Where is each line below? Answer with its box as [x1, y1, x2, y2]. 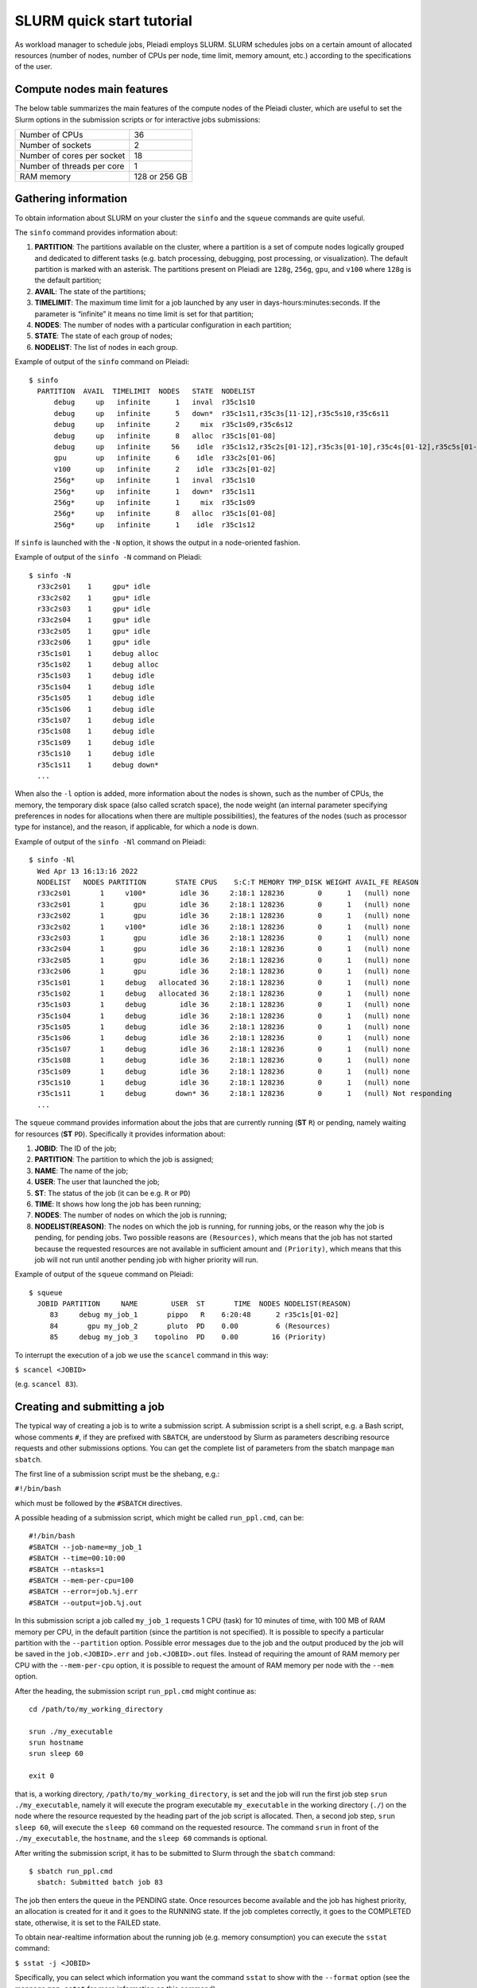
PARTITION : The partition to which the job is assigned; [34, 1155, 214, 1164]
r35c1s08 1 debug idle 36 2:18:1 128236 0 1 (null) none [37, 1056, 411, 1065]
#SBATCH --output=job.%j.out [29, 1598, 142, 1607]
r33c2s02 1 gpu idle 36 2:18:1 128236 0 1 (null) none [37, 911, 411, 920]
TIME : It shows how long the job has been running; [34, 1199, 202, 1209]
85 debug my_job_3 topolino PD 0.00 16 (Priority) [49, 1333, 327, 1342]
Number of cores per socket [19, 150, 126, 161]
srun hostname [29, 1738, 83, 1747]
